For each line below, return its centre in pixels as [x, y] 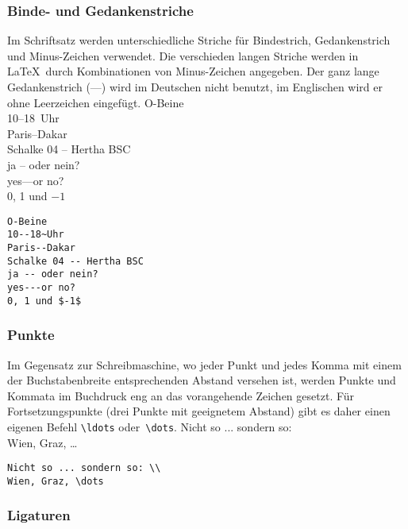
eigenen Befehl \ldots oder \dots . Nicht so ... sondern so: [150, 426]
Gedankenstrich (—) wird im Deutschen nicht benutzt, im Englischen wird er [195, 87]
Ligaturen [39, 515]
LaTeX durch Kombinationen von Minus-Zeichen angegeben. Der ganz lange [193, 71]
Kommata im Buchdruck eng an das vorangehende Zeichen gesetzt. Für [181, 395]
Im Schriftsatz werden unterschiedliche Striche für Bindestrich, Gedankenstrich [199, 40]
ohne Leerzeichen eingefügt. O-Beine [96, 102]
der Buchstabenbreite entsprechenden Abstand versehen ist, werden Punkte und [202, 380]
